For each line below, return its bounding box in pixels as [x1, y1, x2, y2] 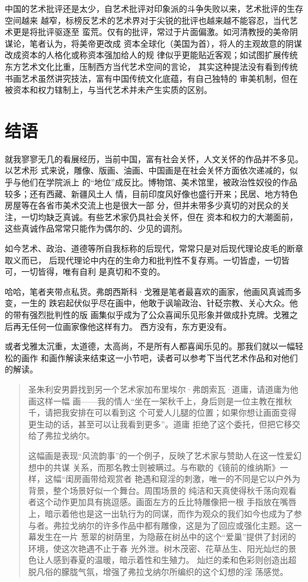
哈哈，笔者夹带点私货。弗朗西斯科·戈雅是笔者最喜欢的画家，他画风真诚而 [5, 285, 293, 297]
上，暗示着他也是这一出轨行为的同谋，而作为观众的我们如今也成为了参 [28, 507, 302, 519]
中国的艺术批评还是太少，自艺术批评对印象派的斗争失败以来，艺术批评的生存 [5, 2, 303, 14]
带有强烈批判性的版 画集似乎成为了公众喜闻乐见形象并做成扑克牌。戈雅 [12, 308, 290, 320]
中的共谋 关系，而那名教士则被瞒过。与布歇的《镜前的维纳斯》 [36, 461, 280, 473]
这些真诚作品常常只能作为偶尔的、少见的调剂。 [5, 222, 187, 234]
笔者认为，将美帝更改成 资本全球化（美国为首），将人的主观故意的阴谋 [29, 37, 302, 49]
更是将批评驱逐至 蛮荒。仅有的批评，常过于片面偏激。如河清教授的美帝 [12, 25, 290, 38]
